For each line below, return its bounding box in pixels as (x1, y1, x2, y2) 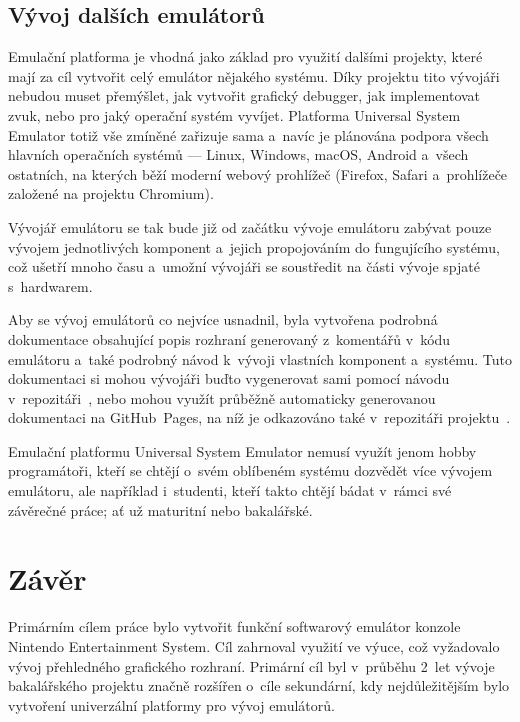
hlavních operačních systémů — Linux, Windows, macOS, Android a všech (8, 144, 469, 165)
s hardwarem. (8, 275, 93, 296)
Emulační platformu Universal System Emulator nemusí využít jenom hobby (8, 440, 477, 461)
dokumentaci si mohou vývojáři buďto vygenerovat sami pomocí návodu (8, 368, 450, 389)
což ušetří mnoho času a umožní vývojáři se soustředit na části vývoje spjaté (8, 256, 480, 277)
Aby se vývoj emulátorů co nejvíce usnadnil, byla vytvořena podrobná (8, 309, 438, 330)
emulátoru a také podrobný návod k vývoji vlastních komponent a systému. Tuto (8, 348, 512, 369)
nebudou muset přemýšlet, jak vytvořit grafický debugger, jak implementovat (8, 85, 481, 106)
